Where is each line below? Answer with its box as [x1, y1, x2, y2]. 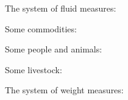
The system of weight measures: [5, 84, 124, 96]
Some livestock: [5, 63, 62, 76]
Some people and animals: [5, 43, 102, 55]
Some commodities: [5, 22, 77, 35]
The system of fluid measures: [5, 2, 116, 14]
